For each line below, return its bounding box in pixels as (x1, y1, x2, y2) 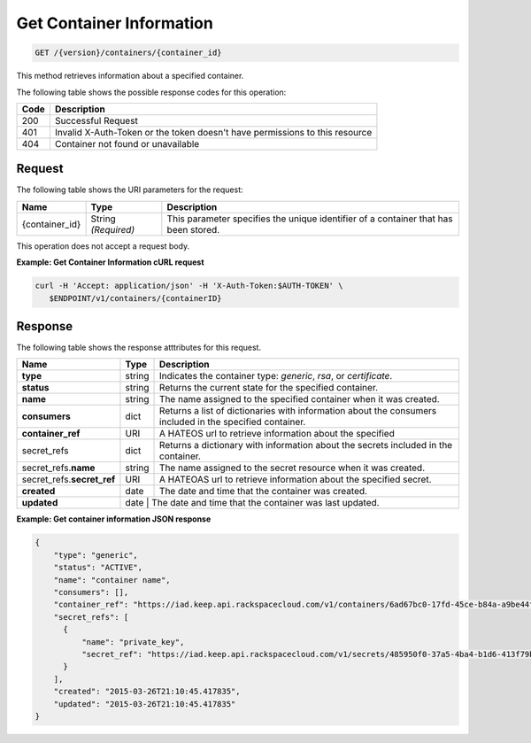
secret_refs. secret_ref (21, 474, 116, 486)
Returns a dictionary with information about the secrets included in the (159, 439, 453, 452)
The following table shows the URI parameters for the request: (16, 184, 243, 195)
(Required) (90, 223, 135, 236)
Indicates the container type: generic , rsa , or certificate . (159, 370, 393, 383)
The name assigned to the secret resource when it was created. (159, 461, 425, 474)
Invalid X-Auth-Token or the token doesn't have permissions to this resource (54, 126, 373, 138)
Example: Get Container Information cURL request (16, 257, 204, 267)
